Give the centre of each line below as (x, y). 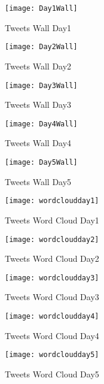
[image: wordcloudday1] (52, 201)
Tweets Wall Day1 (38, 27)
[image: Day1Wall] (41, 8)
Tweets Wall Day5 (38, 181)
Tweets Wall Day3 (38, 105)
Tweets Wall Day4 (38, 143)
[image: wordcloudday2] (52, 239)
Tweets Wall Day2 (38, 66)
